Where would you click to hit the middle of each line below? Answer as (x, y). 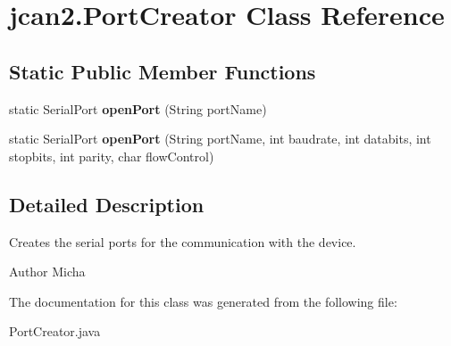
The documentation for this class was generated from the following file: (203, 301)
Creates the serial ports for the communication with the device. (183, 241)
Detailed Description (107, 204)
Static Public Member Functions (163, 71)
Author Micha (47, 272)
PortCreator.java (55, 331)
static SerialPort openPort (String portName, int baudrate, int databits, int (220, 139)
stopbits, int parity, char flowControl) (112, 156)
